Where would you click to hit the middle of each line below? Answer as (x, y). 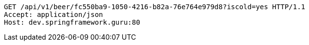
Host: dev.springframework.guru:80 (72, 22)
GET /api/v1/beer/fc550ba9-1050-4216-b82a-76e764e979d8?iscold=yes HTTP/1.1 (155, 7)
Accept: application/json (54, 15)
